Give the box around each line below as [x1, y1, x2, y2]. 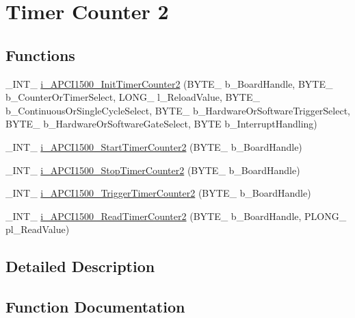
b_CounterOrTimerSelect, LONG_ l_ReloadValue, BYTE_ [5, 90, 261, 104]
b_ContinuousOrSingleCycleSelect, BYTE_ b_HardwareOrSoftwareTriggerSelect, [5, 103, 350, 117]
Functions [5, 44, 75, 65]
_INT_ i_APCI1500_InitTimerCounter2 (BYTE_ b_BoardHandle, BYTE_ [5, 76, 333, 90]
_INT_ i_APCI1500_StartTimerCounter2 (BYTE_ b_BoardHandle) [5, 139, 302, 154]
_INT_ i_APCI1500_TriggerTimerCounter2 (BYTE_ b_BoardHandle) [5, 186, 311, 200]
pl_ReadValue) [5, 222, 70, 236]
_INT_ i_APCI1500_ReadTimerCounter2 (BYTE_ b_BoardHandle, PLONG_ [5, 208, 347, 223]
